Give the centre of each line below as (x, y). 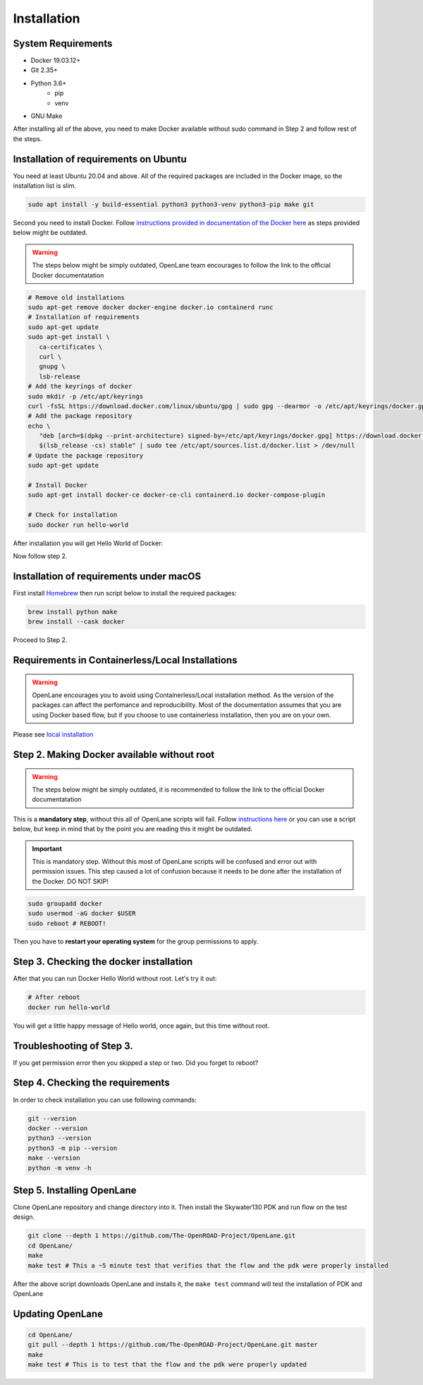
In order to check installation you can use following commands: (105, 1100)
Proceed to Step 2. (40, 640)
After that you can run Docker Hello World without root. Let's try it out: (115, 979)
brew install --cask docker (76, 622)
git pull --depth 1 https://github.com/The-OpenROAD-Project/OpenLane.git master (173, 1345)
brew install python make (73, 612)
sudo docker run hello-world (78, 525)
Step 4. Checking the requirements (91, 1083)
